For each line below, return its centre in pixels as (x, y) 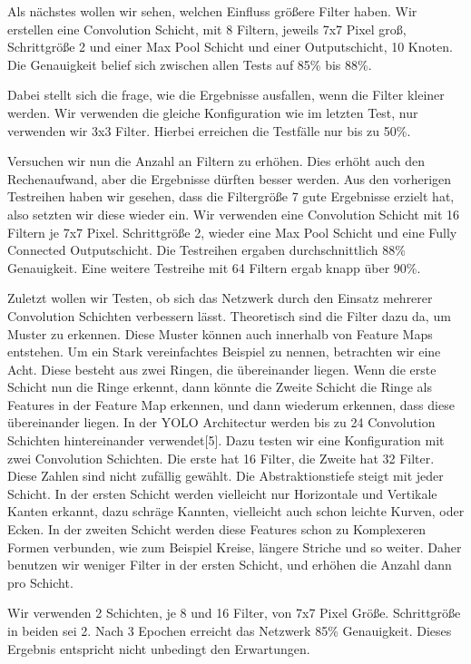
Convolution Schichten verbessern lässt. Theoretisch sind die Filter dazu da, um (229, 315)
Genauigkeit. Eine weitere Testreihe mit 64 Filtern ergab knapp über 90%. (214, 267)
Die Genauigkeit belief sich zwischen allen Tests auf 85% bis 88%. (190, 64)
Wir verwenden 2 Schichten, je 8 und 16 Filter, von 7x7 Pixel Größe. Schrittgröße (234, 613)
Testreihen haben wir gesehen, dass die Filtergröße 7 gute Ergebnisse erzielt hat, (231, 196)
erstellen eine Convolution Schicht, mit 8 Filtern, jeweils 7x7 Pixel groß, (207, 29)
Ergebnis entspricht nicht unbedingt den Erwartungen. (159, 648)
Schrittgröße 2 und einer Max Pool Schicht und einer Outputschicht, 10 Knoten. (230, 47)
